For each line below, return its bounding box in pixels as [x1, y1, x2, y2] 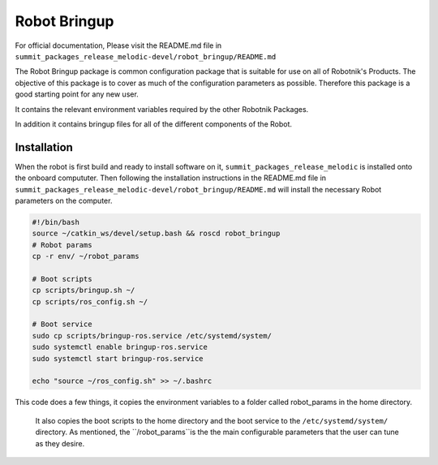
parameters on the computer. [15, 196, 113, 205]
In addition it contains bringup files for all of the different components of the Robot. [15, 118, 292, 129]
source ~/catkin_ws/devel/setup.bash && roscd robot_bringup [32, 229, 281, 239]
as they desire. [35, 438, 85, 448]
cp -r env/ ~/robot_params [32, 252, 140, 261]
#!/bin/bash [32, 217, 80, 226]
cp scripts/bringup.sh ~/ [32, 286, 135, 295]
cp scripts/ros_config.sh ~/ [32, 297, 148, 306]
